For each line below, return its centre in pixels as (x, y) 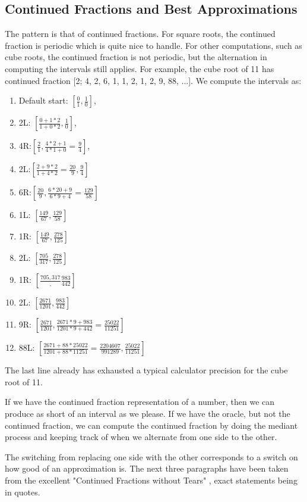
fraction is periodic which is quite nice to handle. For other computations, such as (153, 45)
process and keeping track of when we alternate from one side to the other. (141, 437)
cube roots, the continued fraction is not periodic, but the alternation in (136, 57)
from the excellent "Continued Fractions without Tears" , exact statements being (151, 480)
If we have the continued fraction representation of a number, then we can (140, 402)
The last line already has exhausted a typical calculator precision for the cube (146, 370)
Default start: (43, 100)
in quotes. (23, 492)
